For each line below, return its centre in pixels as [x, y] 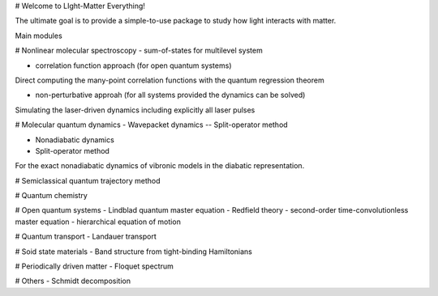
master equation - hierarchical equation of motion [98, 222]
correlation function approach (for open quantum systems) [133, 66]
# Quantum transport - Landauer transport [86, 237]
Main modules [39, 36]
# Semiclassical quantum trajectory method [88, 180]
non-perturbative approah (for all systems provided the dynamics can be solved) [170, 95]
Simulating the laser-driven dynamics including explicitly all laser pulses [135, 110]
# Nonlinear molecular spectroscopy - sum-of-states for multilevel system [139, 51]
